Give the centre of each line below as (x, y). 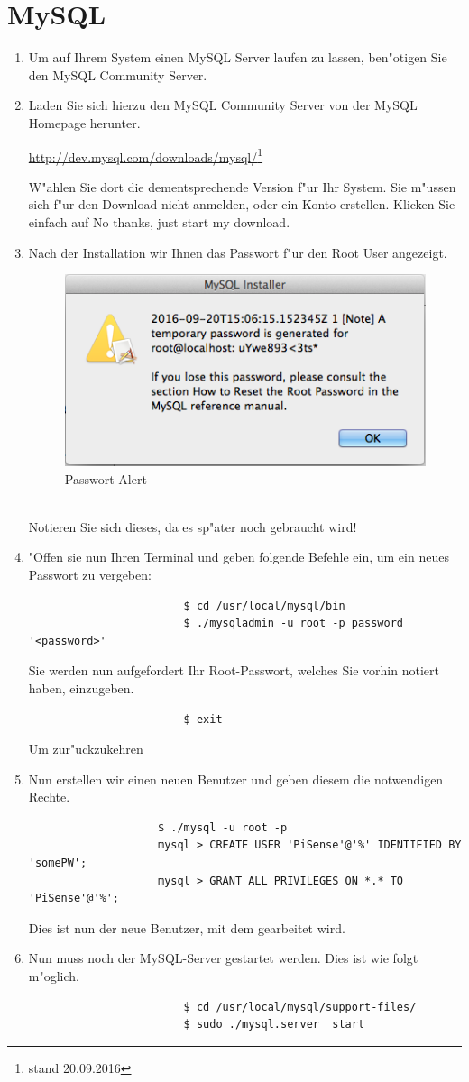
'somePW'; (58, 863)
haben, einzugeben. (81, 688)
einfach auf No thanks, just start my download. (159, 221)
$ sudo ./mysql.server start (274, 1025)
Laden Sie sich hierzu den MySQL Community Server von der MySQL (223, 105)
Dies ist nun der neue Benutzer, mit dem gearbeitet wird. (187, 927)
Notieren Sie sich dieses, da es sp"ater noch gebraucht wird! (193, 526)
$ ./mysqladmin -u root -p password (294, 624)
